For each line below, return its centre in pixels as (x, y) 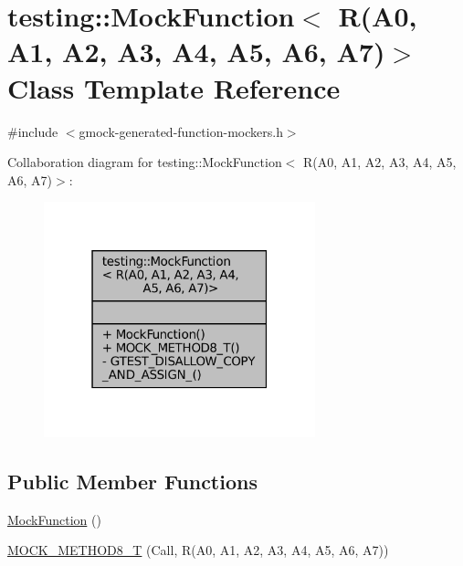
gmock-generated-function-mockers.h (181, 131)
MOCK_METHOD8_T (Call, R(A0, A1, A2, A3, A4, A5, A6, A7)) (198, 550)
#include (33, 131)
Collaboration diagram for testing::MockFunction (145, 162)
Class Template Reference (174, 87)
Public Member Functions (132, 481)
